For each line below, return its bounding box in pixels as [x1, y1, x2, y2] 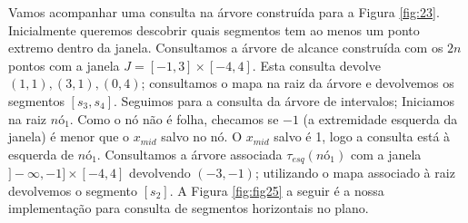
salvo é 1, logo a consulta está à [274, 127, 451, 146]
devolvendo [129, 163, 191, 182]
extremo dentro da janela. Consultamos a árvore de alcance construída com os [8, 38, 443, 57]
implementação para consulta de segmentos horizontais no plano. [8, 199, 369, 218]
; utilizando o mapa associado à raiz [254, 163, 455, 182]
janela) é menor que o [8, 127, 130, 146]
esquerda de [8, 144, 75, 163]
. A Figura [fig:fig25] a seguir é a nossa [169, 180, 384, 199]
